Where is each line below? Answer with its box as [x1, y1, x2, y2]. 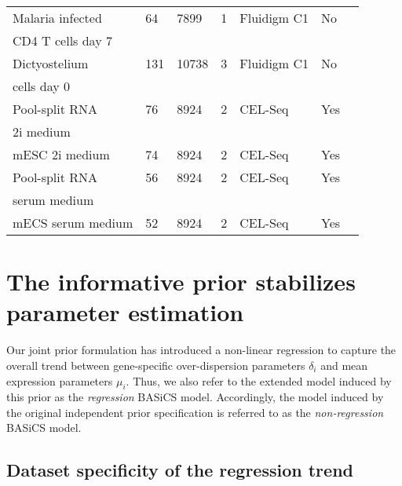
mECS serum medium [13, 214, 133, 232]
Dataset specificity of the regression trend [6, 458, 353, 482]
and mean [320, 356, 368, 373]
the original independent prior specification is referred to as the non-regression [6, 404, 384, 420]
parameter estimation [6, 296, 244, 328]
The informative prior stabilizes [6, 265, 356, 298]
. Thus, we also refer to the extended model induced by [126, 372, 392, 389]
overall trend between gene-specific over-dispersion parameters [6, 356, 305, 373]
